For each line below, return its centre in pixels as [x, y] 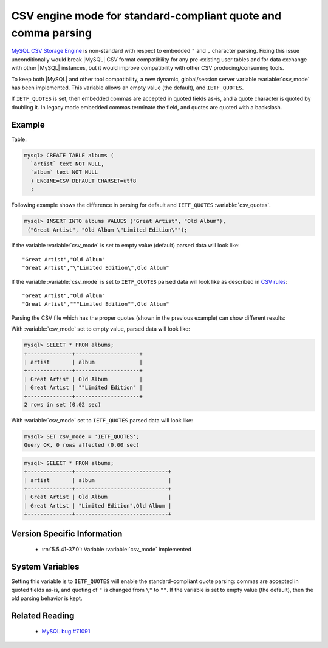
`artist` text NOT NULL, [67, 164]
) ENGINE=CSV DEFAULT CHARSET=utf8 [84, 181]
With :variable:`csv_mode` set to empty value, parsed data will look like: [101, 329]
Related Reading [43, 615]
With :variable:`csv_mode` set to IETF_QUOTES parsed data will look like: [102, 420]
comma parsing [52, 33]
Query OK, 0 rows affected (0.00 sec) [82, 445]
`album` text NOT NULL [64, 172]
